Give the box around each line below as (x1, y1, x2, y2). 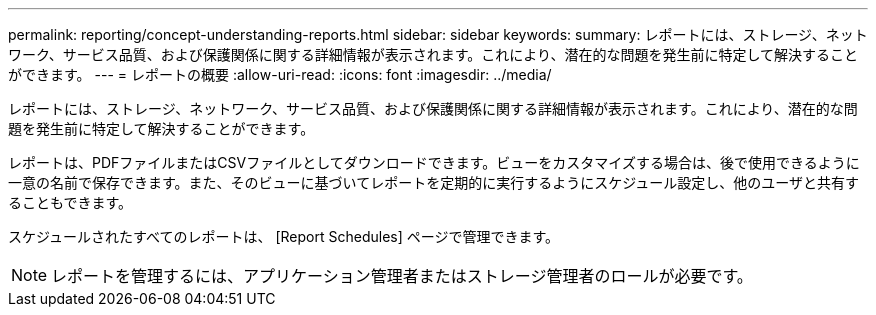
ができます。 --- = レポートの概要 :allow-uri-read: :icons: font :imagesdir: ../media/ (8, 66, 552, 83)
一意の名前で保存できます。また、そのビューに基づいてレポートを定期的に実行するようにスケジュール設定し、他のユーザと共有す (8, 174, 859, 191)
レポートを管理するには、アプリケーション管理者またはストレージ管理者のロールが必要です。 (51, 266, 753, 286)
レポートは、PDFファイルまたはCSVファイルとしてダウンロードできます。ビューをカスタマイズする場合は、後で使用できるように (8, 154, 860, 171)
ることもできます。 (8, 194, 133, 211)
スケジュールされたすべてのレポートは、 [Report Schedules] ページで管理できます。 (8, 228, 560, 245)
